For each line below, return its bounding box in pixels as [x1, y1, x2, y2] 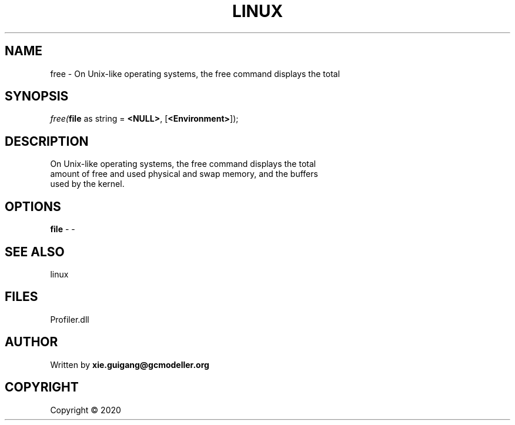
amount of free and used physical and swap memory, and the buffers [50, 169, 318, 179]
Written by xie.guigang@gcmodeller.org [50, 359, 209, 370]
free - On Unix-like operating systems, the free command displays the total [50, 68, 340, 79]
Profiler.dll [50, 314, 89, 324]
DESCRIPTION [5, 133, 89, 149]
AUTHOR [5, 334, 58, 350]
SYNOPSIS [5, 89, 69, 104]
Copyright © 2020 [50, 404, 121, 415]
